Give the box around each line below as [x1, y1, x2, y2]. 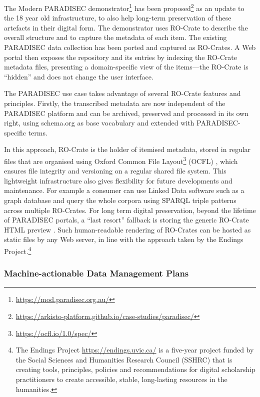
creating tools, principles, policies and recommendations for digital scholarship [15, 364, 255, 374]
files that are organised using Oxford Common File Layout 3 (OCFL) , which [4, 154, 238, 166]
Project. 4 [4, 244, 31, 256]
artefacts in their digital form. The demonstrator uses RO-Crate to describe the [4, 22, 248, 32]
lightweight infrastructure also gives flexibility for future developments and [4, 175, 232, 185]
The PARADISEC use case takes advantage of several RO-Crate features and [4, 88, 241, 98]
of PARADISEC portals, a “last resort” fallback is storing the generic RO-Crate [4, 214, 249, 225]
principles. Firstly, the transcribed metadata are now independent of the [4, 98, 225, 108]
